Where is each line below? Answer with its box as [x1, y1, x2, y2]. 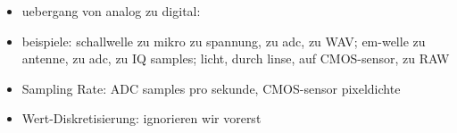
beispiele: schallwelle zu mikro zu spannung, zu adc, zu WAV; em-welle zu [21, 31, 426, 50]
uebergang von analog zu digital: [21, 2, 201, 20]
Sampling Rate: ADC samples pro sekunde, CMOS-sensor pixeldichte [21, 79, 401, 97]
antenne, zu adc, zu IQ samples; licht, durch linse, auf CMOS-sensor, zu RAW [21, 49, 450, 68]
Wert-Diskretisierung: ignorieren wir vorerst [21, 109, 262, 128]
